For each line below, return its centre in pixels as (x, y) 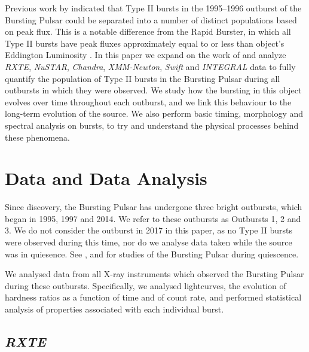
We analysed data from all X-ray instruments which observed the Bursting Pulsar (154, 274)
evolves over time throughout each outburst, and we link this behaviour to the (148, 101)
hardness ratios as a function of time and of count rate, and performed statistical (153, 297)
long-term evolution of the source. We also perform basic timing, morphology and (154, 113)
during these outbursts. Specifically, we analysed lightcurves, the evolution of (146, 285)
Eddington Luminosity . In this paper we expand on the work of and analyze (146, 55)
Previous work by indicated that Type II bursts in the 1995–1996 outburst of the (153, 8)
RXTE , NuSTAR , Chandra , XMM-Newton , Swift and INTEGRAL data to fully (150, 66)
